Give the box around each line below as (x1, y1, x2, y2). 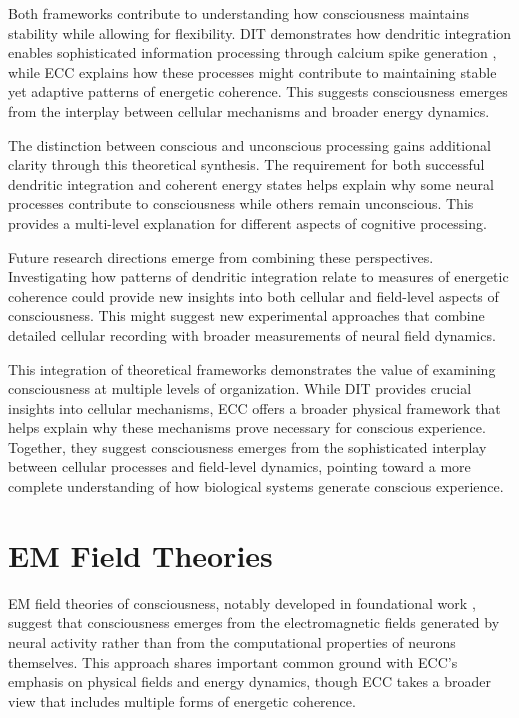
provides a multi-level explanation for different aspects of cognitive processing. (8, 212, 487, 233)
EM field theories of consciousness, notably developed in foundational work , (8, 592, 476, 613)
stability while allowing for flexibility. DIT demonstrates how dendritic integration (8, 22, 512, 43)
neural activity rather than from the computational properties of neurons (8, 631, 456, 652)
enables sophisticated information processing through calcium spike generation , (8, 42, 497, 63)
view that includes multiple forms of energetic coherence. (8, 690, 356, 711)
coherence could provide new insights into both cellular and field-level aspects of (8, 285, 499, 306)
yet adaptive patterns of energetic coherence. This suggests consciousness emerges (8, 81, 508, 102)
